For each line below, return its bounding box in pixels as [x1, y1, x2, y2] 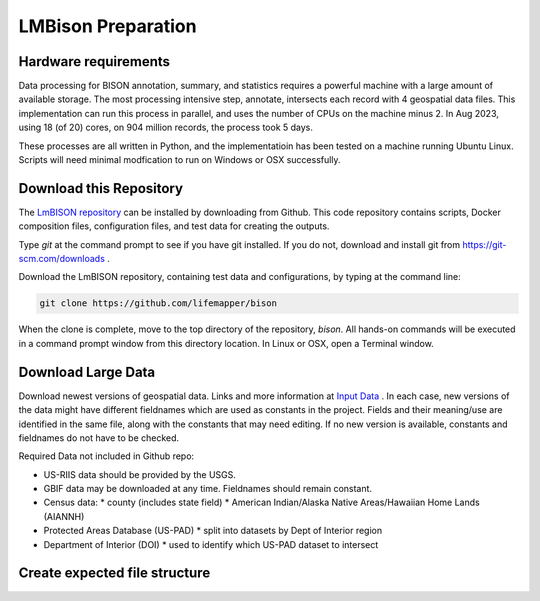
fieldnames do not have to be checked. [18, 431, 180, 444]
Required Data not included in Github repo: [18, 450, 195, 462]
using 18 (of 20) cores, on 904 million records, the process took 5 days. [18, 121, 314, 134]
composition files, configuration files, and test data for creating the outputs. [18, 220, 330, 232]
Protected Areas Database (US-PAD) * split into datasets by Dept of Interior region [43, 525, 383, 537]
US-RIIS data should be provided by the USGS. [43, 468, 237, 480]
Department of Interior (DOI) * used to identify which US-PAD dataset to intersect [43, 538, 379, 550]
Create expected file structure [18, 565, 211, 582]
